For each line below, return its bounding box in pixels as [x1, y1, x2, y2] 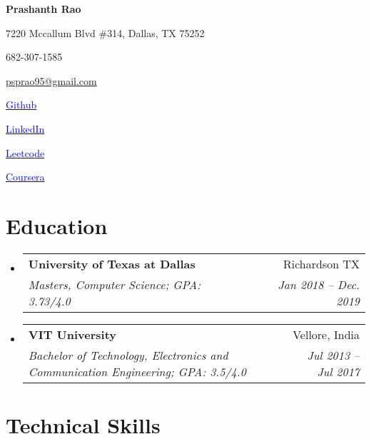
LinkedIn [6, 121, 45, 136]
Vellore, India [293, 326, 360, 343]
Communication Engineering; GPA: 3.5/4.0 [28, 363, 246, 380]
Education [6, 211, 108, 240]
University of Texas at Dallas [28, 255, 195, 272]
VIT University [28, 326, 117, 343]
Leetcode [6, 145, 45, 160]
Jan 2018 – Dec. [278, 276, 360, 293]
